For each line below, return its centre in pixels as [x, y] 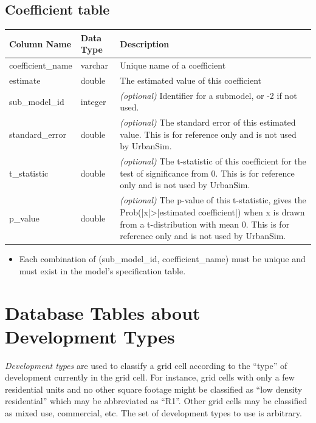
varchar [94, 65]
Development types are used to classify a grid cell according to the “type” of [146, 365]
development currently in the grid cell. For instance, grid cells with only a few [150, 377]
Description [145, 43]
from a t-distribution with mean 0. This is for [205, 224]
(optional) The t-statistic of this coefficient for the [213, 161]
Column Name [40, 43]
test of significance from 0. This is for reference [207, 173]
